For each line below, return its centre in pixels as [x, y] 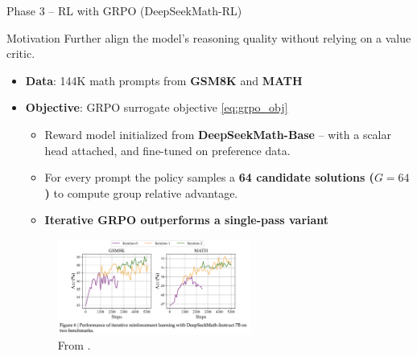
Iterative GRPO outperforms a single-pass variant [187, 220]
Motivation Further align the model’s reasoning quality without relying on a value [209, 37]
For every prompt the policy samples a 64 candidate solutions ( [209, 177]
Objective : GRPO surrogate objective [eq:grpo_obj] [157, 107]
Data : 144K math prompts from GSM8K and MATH [164, 80]
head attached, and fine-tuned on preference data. [167, 150]
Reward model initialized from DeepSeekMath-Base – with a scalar [218, 134]
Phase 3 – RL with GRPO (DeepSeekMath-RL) [124, 10]
